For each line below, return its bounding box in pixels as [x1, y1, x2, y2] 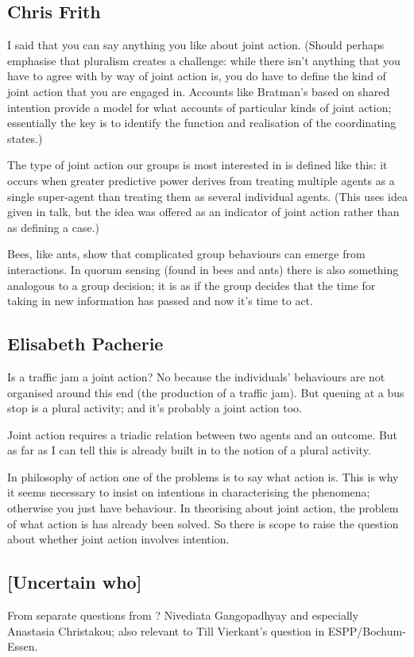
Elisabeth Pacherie [7, 331, 164, 356]
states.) [7, 129, 43, 146]
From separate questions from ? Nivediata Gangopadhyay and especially [7, 607, 359, 624]
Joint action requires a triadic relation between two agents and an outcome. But [7, 426, 398, 443]
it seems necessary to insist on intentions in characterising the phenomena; [7, 484, 370, 500]
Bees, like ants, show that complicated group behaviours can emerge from [7, 245, 366, 262]
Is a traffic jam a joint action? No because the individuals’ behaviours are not [7, 368, 385, 385]
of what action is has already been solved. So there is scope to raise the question [7, 515, 399, 531]
